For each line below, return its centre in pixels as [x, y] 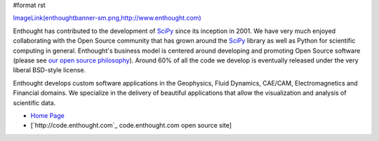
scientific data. [34, 102]
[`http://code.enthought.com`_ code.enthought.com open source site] [131, 126]
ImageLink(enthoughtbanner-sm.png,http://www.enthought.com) [107, 18]
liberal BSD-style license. [49, 70]
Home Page [47, 115]
